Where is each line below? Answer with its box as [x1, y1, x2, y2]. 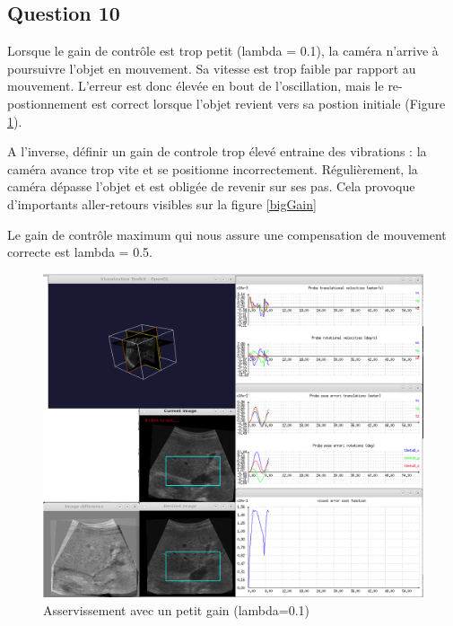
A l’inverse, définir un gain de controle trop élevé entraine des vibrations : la [7, 142, 427, 161]
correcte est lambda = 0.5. [7, 242, 152, 261]
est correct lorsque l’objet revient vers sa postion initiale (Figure [91, 93, 446, 112]
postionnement [7, 93, 88, 112]
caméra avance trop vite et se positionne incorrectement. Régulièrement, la [7, 159, 418, 178]
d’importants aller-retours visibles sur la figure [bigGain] [7, 194, 317, 213]
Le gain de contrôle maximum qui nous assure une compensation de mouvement [7, 225, 447, 243]
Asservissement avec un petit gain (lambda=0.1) [43, 600, 310, 619]
